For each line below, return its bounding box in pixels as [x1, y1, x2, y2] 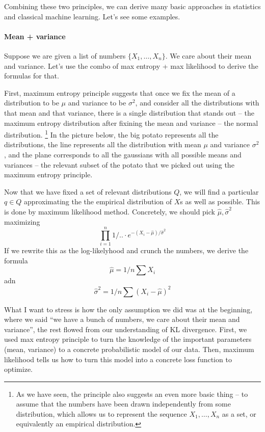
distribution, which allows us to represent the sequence [16, 408, 187, 419]
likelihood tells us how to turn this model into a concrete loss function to [4, 354, 232, 364]
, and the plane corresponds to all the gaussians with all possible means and [4, 149, 242, 159]
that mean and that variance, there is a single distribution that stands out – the [4, 107, 254, 118]
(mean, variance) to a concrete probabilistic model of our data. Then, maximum [4, 343, 254, 354]
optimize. [4, 364, 33, 374]
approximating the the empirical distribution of [24, 196, 172, 207]
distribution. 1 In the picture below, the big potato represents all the [4, 128, 219, 140]
